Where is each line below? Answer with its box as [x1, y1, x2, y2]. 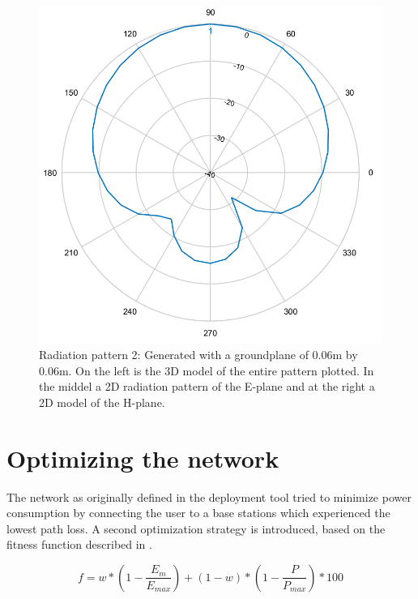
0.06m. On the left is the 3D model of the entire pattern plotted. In [39, 362, 374, 379]
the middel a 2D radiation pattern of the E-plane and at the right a [39, 378, 375, 395]
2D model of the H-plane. [39, 393, 165, 410]
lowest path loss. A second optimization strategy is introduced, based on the [6, 520, 386, 537]
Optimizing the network [6, 441, 279, 474]
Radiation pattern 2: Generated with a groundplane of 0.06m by [39, 346, 358, 363]
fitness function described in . [6, 536, 152, 553]
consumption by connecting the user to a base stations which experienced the [6, 504, 390, 521]
